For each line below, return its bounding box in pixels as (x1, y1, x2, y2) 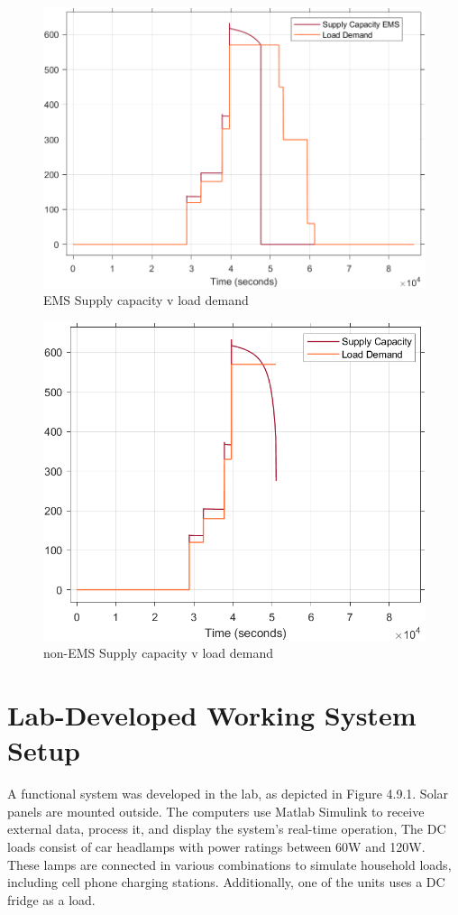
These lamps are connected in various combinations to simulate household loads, (7, 855, 452, 873)
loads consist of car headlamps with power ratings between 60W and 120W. (7, 837, 426, 856)
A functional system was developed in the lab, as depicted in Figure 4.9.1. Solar (7, 784, 449, 803)
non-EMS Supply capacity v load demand (43, 643, 273, 662)
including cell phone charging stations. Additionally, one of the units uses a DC (7, 873, 445, 892)
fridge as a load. (7, 890, 96, 909)
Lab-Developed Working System (7, 697, 417, 734)
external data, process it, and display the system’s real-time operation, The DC (7, 819, 446, 838)
